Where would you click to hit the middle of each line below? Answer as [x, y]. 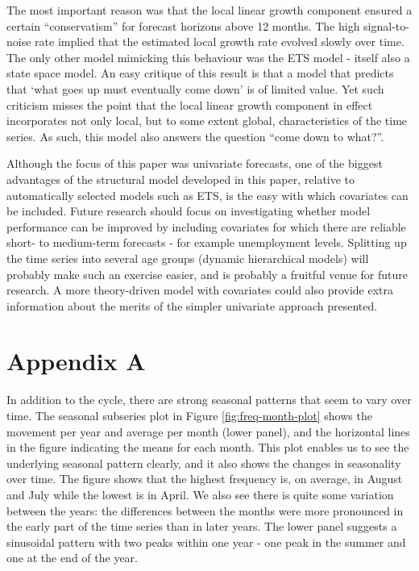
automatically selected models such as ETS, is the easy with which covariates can [207, 195]
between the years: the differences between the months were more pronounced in [205, 510]
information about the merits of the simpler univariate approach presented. [192, 305]
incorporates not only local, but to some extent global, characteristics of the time [207, 121]
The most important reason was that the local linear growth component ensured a [209, 10]
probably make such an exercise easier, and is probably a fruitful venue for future [207, 274]
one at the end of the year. [72, 558]
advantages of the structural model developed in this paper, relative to [181, 179]
